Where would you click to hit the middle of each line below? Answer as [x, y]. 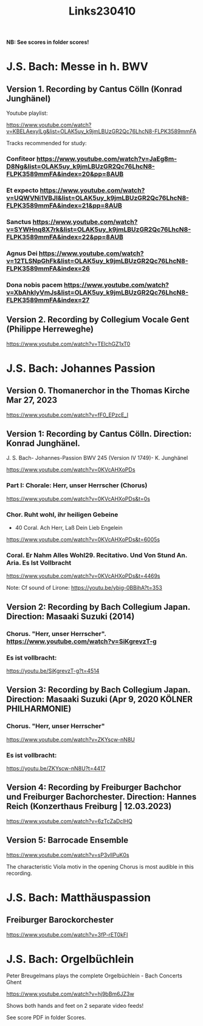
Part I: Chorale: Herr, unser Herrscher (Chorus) [77, 485]
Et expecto [22, 191]
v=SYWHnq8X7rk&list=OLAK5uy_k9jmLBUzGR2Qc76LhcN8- [99, 229]
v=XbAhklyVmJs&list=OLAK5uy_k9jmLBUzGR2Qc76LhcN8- [97, 292]
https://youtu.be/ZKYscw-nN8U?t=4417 [56, 768]
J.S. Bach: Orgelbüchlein [70, 959]
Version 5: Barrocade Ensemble [67, 840]
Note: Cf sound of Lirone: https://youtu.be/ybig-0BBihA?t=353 [84, 588]
